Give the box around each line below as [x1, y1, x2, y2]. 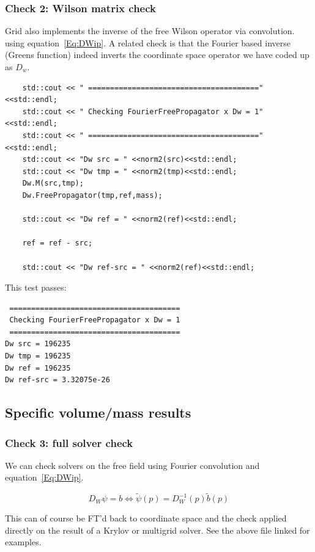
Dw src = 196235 [5, 340, 71, 349]
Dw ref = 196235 [5, 363, 71, 372]
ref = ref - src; [22, 239, 93, 248]
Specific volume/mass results [5, 403, 191, 422]
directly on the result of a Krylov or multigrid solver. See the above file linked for [5, 523, 310, 536]
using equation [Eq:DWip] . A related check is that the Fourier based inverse [5, 36, 291, 49]
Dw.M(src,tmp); [22, 179, 84, 188]
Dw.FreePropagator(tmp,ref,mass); [22, 191, 163, 200]
